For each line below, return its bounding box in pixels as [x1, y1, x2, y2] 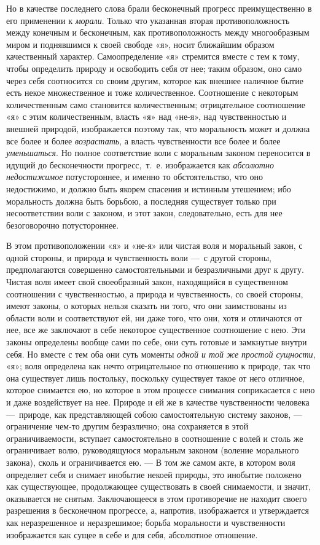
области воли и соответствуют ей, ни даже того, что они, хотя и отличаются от [6, 311, 303, 324]
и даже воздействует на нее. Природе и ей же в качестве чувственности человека [6, 396, 310, 408]
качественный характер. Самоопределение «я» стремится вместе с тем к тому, [6, 50, 300, 63]
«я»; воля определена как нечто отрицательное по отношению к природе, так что [6, 359, 311, 372]
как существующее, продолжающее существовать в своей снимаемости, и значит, [6, 480, 311, 493]
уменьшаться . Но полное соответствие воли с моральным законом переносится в [6, 146, 311, 159]
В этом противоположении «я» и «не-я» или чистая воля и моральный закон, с [6, 239, 303, 252]
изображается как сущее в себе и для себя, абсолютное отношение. [6, 528, 258, 541]
